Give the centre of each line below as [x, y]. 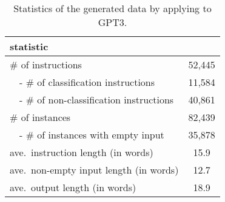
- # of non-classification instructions [97, 99]
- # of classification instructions [87, 82]
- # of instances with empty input [92, 135]
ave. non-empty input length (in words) [94, 170]
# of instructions [46, 64]
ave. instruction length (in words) [82, 152]
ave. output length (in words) [73, 187]
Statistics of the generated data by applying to [112, 8]
